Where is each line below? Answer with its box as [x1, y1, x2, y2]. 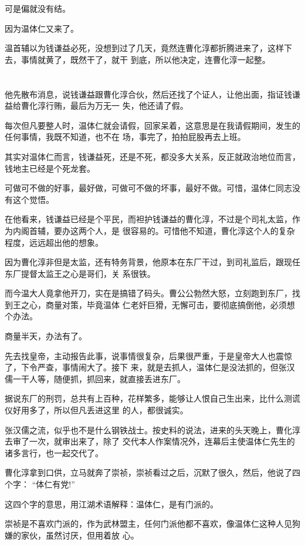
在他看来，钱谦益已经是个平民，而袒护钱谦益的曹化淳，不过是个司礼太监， [5, 213, 292, 225]
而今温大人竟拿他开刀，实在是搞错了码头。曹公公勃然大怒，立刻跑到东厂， [5, 287, 292, 299]
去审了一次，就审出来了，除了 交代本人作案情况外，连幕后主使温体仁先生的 [5, 435, 295, 447]
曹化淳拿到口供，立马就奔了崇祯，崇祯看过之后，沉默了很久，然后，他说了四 [5, 466, 300, 479]
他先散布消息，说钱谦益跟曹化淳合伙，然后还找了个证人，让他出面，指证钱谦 [5, 88, 300, 100]
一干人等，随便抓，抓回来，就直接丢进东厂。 [12, 372, 185, 384]
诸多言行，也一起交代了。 [5, 446, 103, 459]
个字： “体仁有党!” [5, 478, 75, 490]
